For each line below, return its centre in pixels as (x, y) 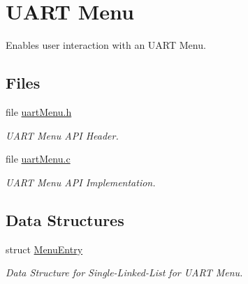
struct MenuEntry (44, 249)
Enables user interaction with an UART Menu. (106, 45)
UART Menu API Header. (62, 135)
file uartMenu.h (39, 111)
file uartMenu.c (38, 159)
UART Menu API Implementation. (81, 182)
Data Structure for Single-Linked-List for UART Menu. (124, 272)
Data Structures (65, 219)
